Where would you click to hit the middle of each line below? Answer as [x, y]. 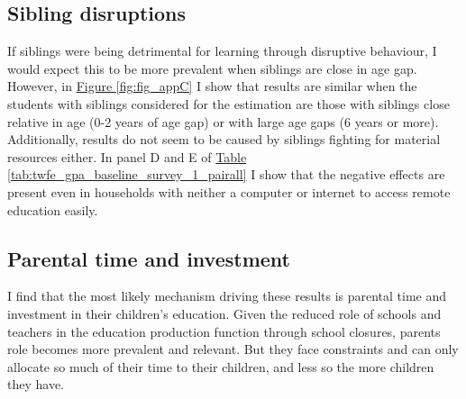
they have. [36, 384]
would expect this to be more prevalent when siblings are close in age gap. [212, 68]
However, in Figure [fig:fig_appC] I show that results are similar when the [212, 86]
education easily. [53, 209]
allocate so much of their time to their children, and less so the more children [221, 366]
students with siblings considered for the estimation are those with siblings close [228, 103]
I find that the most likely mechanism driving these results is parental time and [227, 296]
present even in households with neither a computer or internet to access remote [229, 191]
